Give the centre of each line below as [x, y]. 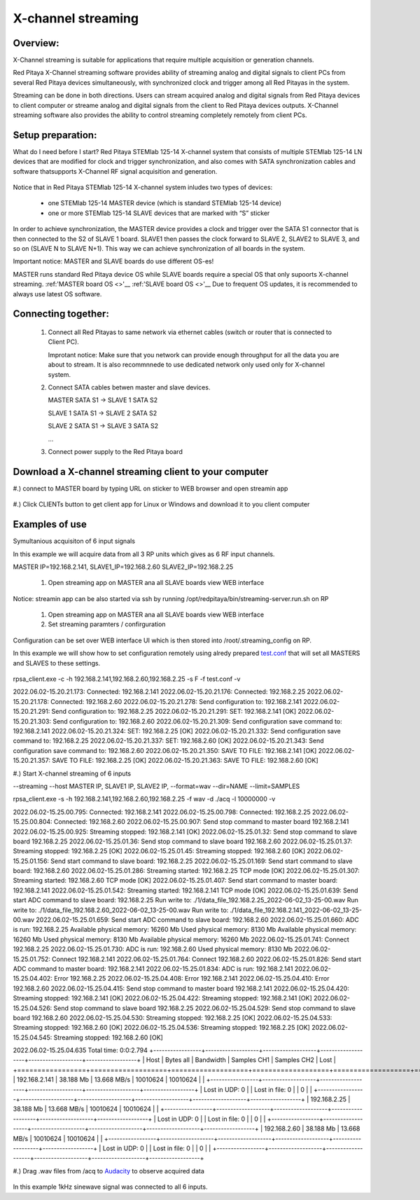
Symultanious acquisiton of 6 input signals [74, 541]
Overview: [36, 43]
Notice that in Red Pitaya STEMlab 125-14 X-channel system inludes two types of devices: [143, 187]
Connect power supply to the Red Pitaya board [115, 451]
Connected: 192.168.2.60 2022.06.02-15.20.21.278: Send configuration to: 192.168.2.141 [176, 701]
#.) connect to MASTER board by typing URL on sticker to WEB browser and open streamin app [150, 488]
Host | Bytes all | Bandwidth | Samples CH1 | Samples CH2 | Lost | [241, 1060]
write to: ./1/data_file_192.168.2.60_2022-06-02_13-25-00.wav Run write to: [121, 910]
